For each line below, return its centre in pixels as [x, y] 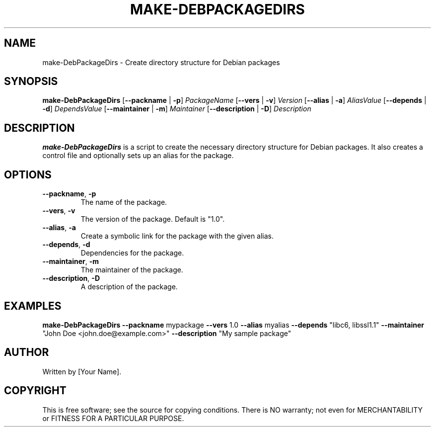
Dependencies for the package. [132, 253]
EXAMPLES [33, 306]
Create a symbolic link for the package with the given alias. [177, 236]
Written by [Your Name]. [82, 371]
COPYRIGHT [35, 391]
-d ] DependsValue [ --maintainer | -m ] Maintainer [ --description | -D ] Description [177, 109]
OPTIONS [28, 174]
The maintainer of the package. [132, 270]
